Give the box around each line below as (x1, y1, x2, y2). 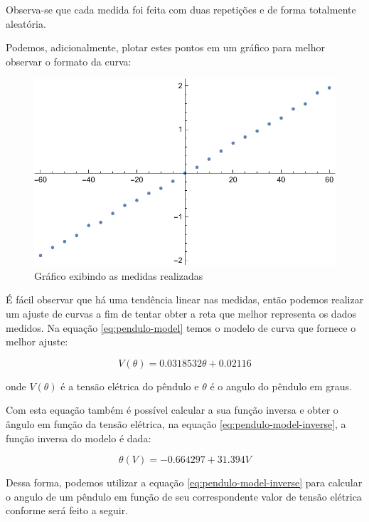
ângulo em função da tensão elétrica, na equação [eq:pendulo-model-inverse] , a (6, 417, 346, 431)
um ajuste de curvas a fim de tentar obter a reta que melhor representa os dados (6, 306, 356, 321)
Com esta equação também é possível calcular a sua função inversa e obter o (6, 402, 338, 417)
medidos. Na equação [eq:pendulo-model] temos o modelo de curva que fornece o (6, 320, 356, 335)
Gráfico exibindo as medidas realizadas (34, 268, 203, 283)
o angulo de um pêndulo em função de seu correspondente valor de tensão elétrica (6, 489, 362, 503)
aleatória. (6, 16, 46, 31)
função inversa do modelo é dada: (6, 430, 151, 445)
